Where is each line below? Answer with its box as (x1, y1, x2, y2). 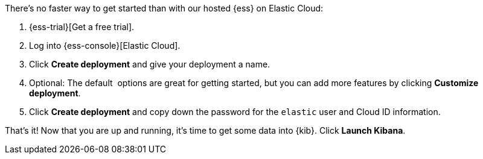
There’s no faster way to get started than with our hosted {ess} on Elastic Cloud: (5, 3, 324, 13)
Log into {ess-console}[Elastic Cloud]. (29, 40, 181, 51)
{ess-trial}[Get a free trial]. (29, 22, 135, 32)
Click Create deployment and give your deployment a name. (29, 59, 270, 69)
